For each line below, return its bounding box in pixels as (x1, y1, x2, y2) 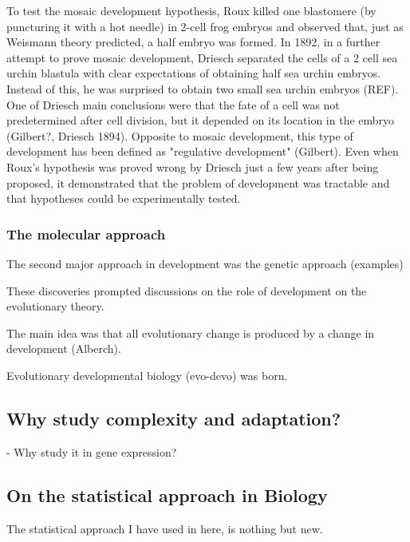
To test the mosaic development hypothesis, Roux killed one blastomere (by (6, 2, 376, 18)
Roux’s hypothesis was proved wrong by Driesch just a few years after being (6, 158, 379, 175)
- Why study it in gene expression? (6, 443, 177, 460)
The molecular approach (6, 224, 166, 243)
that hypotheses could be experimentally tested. (6, 190, 241, 207)
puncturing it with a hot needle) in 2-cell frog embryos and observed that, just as (6, 18, 404, 34)
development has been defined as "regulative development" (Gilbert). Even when (6, 143, 399, 160)
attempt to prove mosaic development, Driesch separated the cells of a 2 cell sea (6, 49, 398, 65)
